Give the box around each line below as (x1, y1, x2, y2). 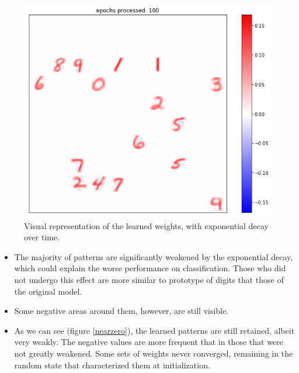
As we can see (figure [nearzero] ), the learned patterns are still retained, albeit (14, 324, 295, 336)
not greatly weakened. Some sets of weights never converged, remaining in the (14, 347, 293, 360)
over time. (24, 231, 60, 243)
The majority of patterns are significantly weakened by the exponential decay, (14, 250, 293, 263)
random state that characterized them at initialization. (14, 358, 210, 371)
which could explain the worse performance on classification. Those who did (14, 262, 286, 274)
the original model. (14, 285, 82, 297)
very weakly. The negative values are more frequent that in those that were (14, 336, 283, 348)
